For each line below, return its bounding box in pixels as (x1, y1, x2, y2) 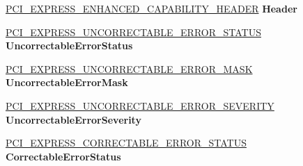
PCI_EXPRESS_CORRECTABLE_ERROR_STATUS (6, 135, 247, 150)
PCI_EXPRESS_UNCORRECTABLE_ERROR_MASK (6, 61, 253, 76)
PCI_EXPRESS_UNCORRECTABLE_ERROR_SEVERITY (6, 98, 274, 113)
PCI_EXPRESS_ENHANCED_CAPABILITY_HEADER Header (6, 1, 297, 15)
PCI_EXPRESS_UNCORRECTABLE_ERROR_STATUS (6, 24, 261, 39)
